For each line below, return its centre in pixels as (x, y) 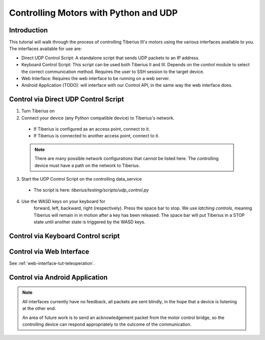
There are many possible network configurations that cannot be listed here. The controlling (127, 158)
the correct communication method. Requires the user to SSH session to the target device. (113, 72)
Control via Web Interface (49, 251)
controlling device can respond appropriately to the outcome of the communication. (107, 324)
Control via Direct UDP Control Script (66, 99)
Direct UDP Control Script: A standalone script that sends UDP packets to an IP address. (110, 58)
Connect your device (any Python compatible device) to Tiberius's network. (98, 118)
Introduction (28, 30)
